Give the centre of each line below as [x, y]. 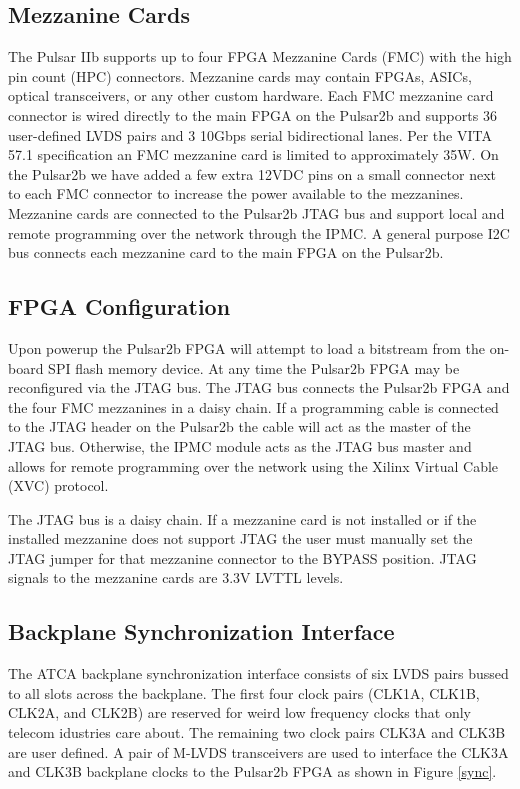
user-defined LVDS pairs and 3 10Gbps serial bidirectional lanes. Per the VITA [250, 134]
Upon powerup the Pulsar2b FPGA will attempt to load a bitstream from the [247, 347]
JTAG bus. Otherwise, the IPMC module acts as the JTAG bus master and [240, 445]
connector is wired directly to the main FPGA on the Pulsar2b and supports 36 [252, 114]
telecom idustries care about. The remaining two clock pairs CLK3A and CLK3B [257, 732]
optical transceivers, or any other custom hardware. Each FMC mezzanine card [251, 95]
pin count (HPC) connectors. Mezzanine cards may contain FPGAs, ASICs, [240, 75]
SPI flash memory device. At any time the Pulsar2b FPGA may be [254, 367]
